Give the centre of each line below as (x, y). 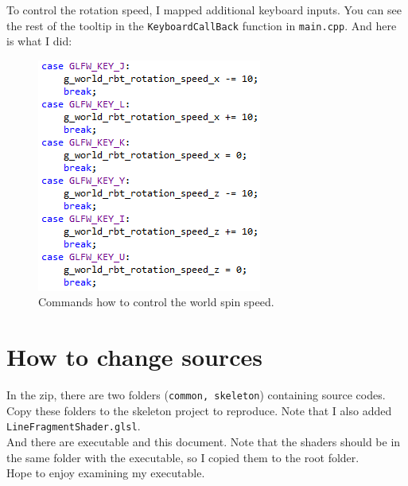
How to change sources (134, 357)
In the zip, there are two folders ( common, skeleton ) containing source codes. (196, 395)
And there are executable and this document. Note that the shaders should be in (204, 442)
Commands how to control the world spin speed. (156, 302)
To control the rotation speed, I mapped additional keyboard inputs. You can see (204, 10)
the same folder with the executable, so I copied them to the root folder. (183, 457)
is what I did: (39, 41)
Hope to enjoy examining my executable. (106, 473)
